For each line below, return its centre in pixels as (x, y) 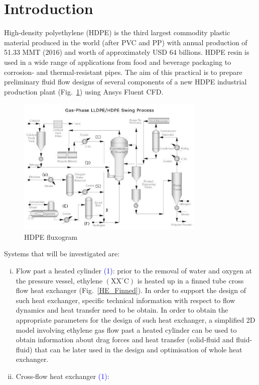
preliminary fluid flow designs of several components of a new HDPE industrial (125, 82)
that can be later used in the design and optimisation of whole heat (139, 349)
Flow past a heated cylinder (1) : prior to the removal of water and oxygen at (134, 271)
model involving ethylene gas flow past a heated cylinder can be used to (126, 329)
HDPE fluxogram (51, 236)
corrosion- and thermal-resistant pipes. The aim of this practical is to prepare (123, 72)
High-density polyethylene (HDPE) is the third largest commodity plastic (117, 32)
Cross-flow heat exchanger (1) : (62, 376)
